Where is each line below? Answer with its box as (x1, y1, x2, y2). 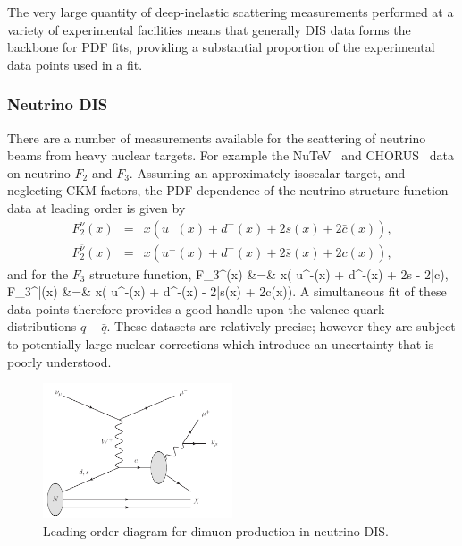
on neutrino (7, 163, 71, 182)
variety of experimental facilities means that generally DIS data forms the (7, 20, 411, 38)
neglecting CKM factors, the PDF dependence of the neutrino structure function (7, 181, 449, 200)
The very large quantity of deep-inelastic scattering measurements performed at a (7, 3, 454, 21)
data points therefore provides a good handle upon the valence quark (7, 299, 385, 318)
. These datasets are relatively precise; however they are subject (106, 317, 456, 336)
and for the (7, 264, 69, 283)
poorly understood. (7, 352, 112, 371)
